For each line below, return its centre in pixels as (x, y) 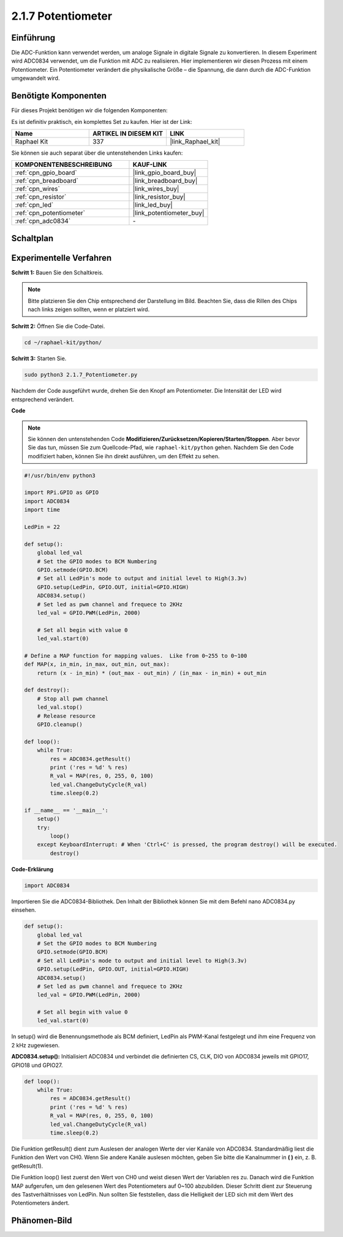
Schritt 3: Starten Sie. (39, 358)
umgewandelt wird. (36, 78)
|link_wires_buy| (156, 189)
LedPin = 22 (42, 527)
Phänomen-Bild (42, 1221)
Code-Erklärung (32, 869)
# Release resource (66, 716)
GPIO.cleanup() (60, 724)
